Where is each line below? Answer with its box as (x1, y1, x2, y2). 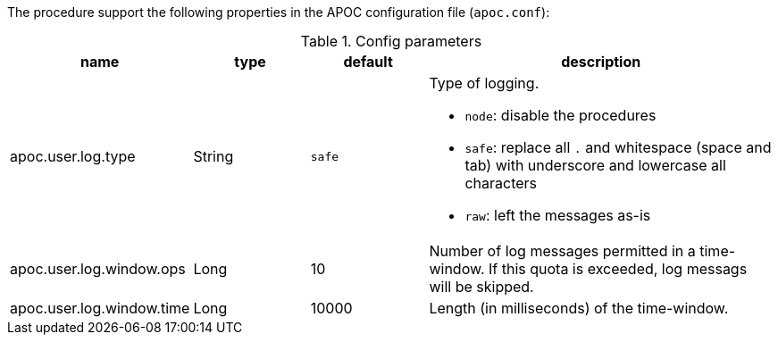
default (343, 53, 393, 71)
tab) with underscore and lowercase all (464, 156, 726, 174)
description (561, 53, 641, 71)
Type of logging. (429, 74, 540, 92)
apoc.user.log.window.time (10, 299, 190, 317)
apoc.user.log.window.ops (10, 260, 186, 278)
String (193, 147, 234, 165)
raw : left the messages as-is (464, 206, 651, 224)
